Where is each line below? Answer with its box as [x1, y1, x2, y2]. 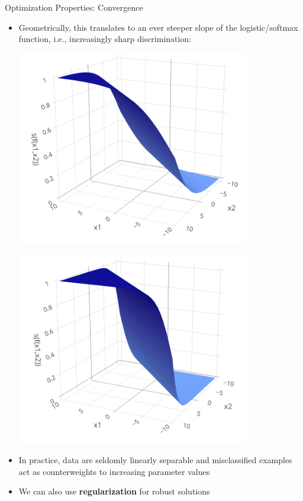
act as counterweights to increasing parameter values [18, 465, 210, 477]
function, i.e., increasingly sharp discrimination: [18, 33, 192, 45]
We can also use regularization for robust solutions [18, 485, 210, 497]
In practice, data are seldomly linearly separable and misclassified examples [18, 453, 292, 466]
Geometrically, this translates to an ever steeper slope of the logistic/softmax [18, 21, 298, 33]
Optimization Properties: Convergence [5, 1, 143, 13]
